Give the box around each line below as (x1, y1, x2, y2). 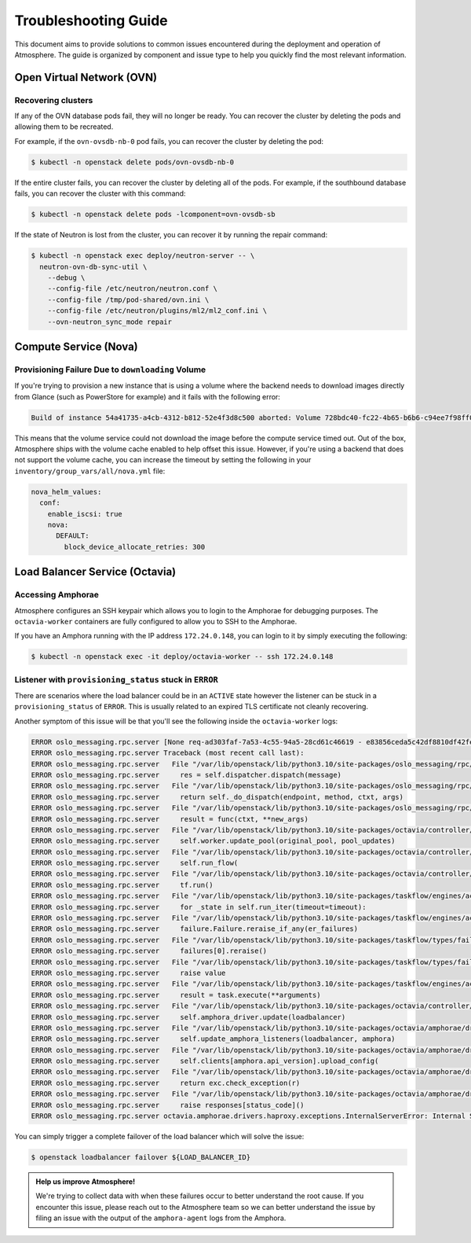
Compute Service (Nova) (14, 340, 139, 353)
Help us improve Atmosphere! (35, 1177, 136, 1186)
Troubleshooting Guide (14, 12, 168, 29)
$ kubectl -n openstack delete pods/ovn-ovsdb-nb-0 (31, 157, 235, 167)
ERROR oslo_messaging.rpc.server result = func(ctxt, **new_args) (31, 815, 309, 823)
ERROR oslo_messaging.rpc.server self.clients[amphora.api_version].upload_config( (31, 1057, 379, 1065)
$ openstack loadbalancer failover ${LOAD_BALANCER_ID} (31, 1153, 251, 1162)
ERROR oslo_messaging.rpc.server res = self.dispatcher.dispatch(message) (31, 770, 341, 779)
